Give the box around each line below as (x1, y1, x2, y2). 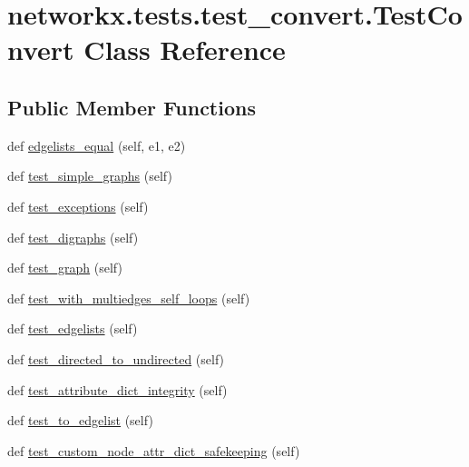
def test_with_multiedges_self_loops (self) (7, 288, 250, 307)
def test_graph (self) (7, 258, 122, 277)
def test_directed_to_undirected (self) (7, 349, 225, 368)
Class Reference (83, 31, 286, 68)
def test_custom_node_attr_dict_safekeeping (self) (7, 441, 300, 460)
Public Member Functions (7, 93, 256, 121)
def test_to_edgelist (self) (7, 411, 153, 430)
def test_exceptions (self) (7, 196, 149, 215)
